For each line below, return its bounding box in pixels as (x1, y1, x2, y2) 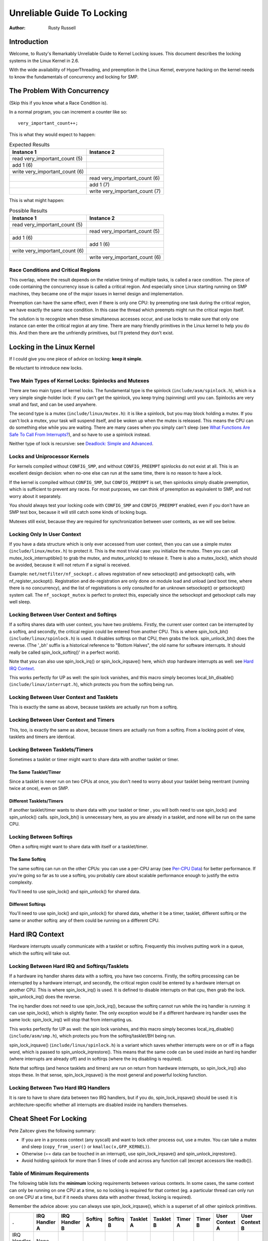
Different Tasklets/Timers (9, 798, 64, 804)
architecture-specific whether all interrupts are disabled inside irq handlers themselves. (9, 1102, 188, 1107)
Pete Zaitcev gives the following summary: (9, 1127, 96, 1134)
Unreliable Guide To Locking (9, 7, 128, 18)
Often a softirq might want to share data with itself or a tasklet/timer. (9, 844, 149, 850)
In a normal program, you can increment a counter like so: (9, 109, 127, 115)
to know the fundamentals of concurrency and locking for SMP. (9, 73, 139, 79)
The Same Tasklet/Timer (9, 769, 61, 775)
